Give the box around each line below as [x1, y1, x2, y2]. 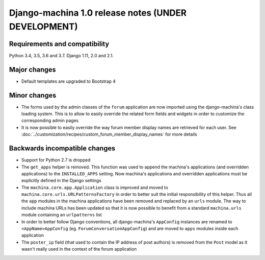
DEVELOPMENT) [9, 21, 78, 32]
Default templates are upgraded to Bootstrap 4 [21, 78, 116, 84]
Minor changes [9, 91, 56, 99]
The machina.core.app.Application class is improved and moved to [21, 184, 168, 190]
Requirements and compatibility [9, 40, 109, 48]
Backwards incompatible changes [9, 144, 115, 153]
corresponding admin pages [21, 118, 79, 123]
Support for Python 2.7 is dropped [21, 157, 91, 163]
